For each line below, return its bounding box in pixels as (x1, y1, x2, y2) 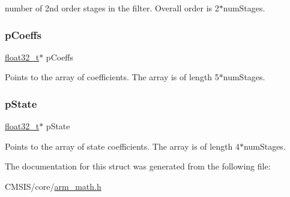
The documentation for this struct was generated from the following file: (5, 160, 271, 172)
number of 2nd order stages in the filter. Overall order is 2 (5, 2, 219, 14)
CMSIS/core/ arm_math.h (5, 180, 101, 192)
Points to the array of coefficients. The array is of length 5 (5, 71, 219, 83)
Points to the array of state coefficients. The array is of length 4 (5, 140, 240, 152)
